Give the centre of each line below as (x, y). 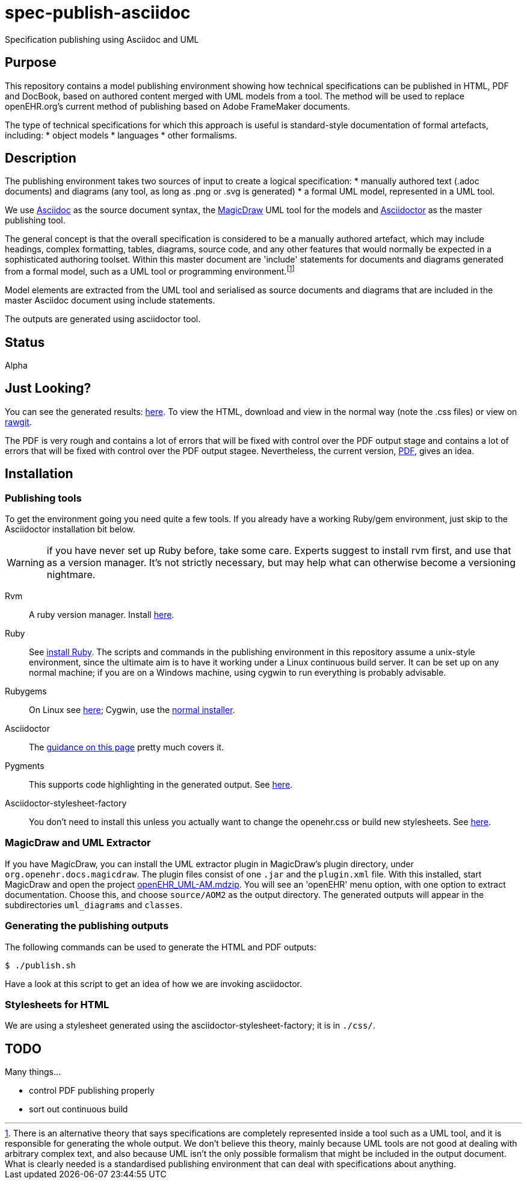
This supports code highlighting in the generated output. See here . (161, 784)
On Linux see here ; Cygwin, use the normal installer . (132, 710)
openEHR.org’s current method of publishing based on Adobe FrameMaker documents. (177, 106)
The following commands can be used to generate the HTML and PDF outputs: (161, 947)
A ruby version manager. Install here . (102, 615)
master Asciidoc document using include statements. (110, 301)
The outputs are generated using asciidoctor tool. (103, 319)
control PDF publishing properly (92, 1091)
